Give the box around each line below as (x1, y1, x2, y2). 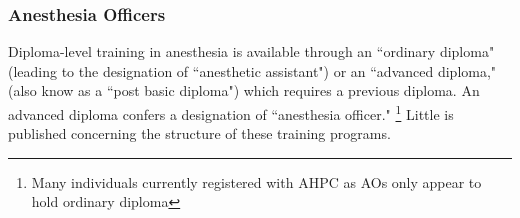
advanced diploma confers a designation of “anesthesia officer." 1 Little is (8, 101, 454, 124)
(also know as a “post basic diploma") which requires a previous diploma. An (8, 80, 480, 101)
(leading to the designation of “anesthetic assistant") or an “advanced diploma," (8, 60, 497, 81)
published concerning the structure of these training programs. (8, 123, 391, 144)
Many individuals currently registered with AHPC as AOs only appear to (31, 171, 482, 192)
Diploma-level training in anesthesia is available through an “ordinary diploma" (8, 41, 495, 62)
